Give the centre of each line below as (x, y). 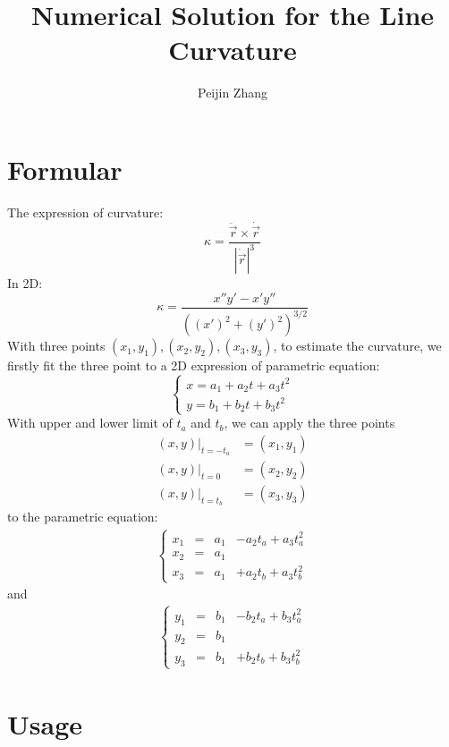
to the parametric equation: (83, 517)
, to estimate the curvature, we (357, 346)
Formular (65, 169)
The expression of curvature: (85, 212)
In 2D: (25, 283)
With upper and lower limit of (90, 423)
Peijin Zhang (233, 93)
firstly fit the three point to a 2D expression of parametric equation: (194, 365)
